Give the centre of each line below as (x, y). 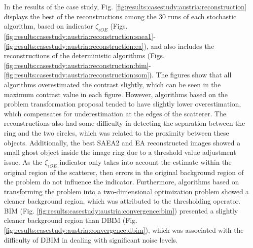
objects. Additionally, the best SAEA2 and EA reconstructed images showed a (122, 142)
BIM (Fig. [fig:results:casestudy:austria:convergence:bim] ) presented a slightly (121, 210)
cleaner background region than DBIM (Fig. (71, 220)
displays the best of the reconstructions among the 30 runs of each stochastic (120, 16)
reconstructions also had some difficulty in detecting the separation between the (125, 123)
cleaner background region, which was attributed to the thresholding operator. (122, 201)
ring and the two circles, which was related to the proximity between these (117, 132)
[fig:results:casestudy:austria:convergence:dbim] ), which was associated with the (124, 230)
